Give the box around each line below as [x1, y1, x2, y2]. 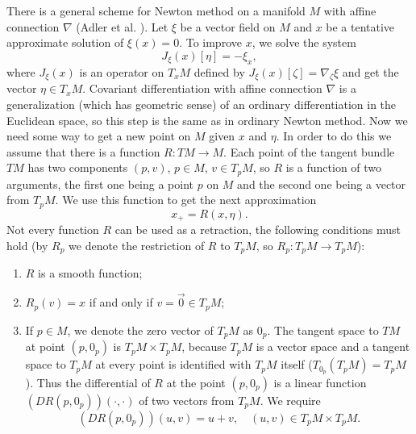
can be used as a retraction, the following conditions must [114, 221, 401, 238]
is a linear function [273, 373, 367, 390]
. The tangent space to [267, 321, 379, 338]
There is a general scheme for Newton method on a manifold [6, 2, 306, 19]
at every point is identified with [95, 356, 252, 373]
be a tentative [326, 18, 395, 35]
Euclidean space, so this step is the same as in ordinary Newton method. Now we [6, 111, 408, 128]
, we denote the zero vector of [67, 321, 214, 338]
